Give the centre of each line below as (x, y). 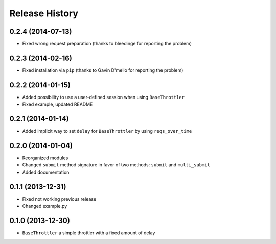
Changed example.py (45, 206)
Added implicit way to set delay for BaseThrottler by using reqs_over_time (107, 131)
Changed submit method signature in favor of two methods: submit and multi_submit (116, 165)
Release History (44, 13)
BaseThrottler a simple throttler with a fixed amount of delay (89, 233)
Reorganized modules (45, 158)
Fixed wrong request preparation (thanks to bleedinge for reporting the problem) (107, 44)
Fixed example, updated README (57, 104)
